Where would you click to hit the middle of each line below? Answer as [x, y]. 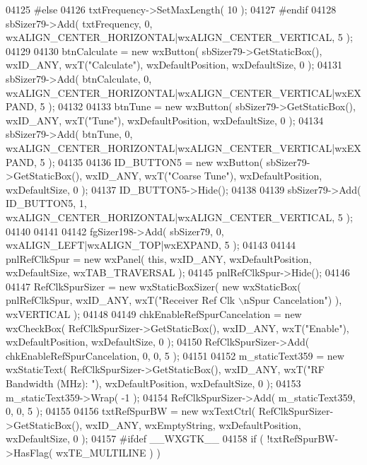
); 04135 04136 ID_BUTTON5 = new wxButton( [156, 161]
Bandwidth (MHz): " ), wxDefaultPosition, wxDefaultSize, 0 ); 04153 [153, 383]
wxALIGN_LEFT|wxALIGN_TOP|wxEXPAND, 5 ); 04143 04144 [151, 245]
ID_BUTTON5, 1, [46, 203]
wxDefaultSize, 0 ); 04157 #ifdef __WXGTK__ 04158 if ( [135, 438]
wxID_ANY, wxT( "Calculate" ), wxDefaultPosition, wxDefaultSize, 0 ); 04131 [174, 65]
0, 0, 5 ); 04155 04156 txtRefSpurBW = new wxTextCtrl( [131, 411]
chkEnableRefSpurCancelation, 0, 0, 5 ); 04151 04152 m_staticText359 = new [175, 355]
